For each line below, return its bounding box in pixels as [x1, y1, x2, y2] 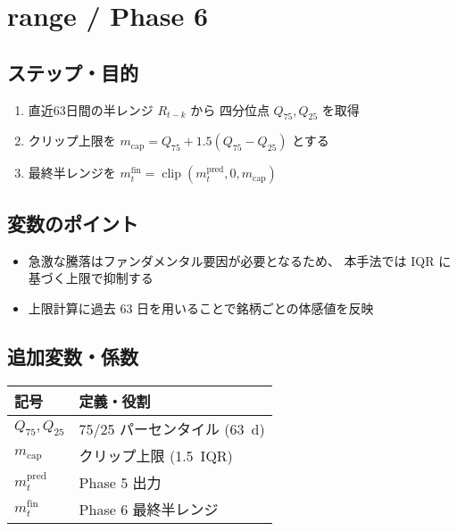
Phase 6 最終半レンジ [79, 498, 219, 519]
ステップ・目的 [7, 58, 138, 86]
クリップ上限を [28, 131, 116, 150]
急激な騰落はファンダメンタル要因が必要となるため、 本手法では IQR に [28, 251, 452, 270]
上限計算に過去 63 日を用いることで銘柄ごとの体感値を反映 [28, 298, 374, 317]
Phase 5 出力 [79, 471, 162, 493]
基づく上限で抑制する [28, 269, 154, 287]
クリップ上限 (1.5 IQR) [79, 444, 233, 466]
